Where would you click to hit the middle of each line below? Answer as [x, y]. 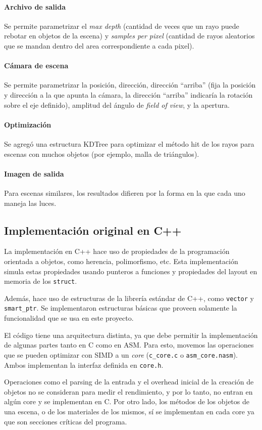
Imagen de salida [34, 173]
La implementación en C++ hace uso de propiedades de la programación [117, 251]
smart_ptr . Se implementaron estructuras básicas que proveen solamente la [121, 308]
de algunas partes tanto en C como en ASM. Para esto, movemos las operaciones [129, 345]
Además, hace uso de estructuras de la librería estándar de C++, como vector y [129, 298]
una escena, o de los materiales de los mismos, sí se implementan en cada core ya [129, 411]
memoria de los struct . [41, 281]
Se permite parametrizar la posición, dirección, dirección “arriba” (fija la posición [130, 85]
